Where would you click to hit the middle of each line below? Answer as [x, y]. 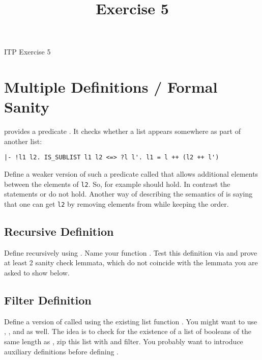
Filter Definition [48, 300]
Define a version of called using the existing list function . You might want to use [131, 321]
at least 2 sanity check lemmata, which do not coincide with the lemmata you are [131, 262]
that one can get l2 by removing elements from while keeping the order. [117, 203]
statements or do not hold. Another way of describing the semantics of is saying [128, 194]
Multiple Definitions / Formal [111, 87]
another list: [23, 141]
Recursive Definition [59, 231]
